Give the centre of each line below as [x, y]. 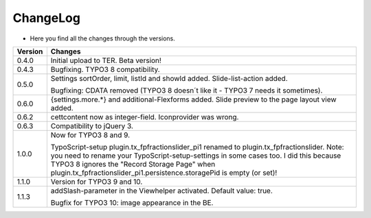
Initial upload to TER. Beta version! [106, 60]
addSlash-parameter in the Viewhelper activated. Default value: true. [161, 191]
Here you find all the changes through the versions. [102, 38]
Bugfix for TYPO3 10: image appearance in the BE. [132, 202]
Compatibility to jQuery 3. [92, 125]
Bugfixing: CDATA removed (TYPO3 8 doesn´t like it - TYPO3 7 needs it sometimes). [187, 90]
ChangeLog [46, 18]
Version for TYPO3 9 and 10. [97, 182]
